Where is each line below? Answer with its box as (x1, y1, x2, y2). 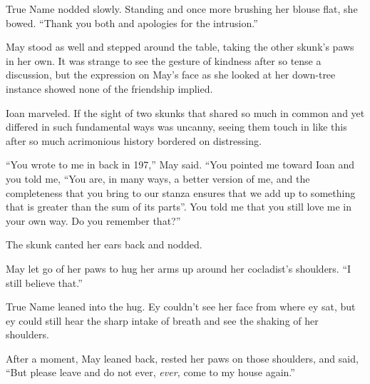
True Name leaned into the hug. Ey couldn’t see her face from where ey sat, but (6, 299, 356, 314)
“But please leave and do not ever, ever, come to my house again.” (6, 365, 295, 380)
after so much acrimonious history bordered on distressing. (6, 133, 262, 148)
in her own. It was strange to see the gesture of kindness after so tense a (6, 53, 322, 68)
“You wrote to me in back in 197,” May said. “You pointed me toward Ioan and (6, 157, 354, 172)
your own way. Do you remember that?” (6, 213, 181, 228)
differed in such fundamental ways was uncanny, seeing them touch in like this (6, 119, 347, 134)
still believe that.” (6, 275, 83, 290)
